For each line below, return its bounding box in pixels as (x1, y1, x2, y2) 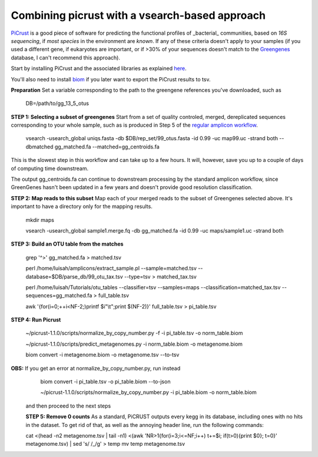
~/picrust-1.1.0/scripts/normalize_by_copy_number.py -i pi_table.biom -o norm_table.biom (40, 389, 257, 396)
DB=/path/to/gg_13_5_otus (25, 100, 90, 107)
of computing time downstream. (11, 165, 89, 172)
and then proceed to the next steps (25, 402, 111, 409)
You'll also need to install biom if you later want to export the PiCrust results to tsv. (11, 75, 211, 82)
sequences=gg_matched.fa (25, 292, 92, 299)
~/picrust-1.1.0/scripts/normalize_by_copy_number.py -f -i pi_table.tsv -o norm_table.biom (25, 330, 243, 337)
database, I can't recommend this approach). (11, 54, 121, 61)
